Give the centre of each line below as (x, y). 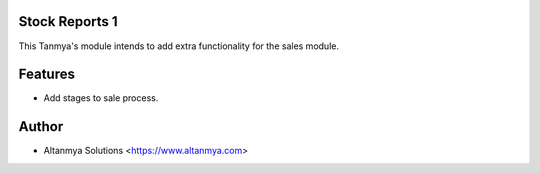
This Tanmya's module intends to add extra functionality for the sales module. (179, 46)
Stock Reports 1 (68, 21)
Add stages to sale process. (101, 98)
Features (46, 74)
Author (41, 126)
